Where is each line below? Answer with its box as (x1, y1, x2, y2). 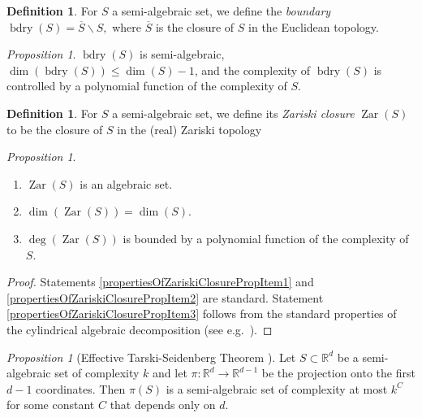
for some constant (6, 396, 95, 413)
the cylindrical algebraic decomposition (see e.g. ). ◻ (6, 320, 273, 337)
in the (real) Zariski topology (117, 120, 262, 137)
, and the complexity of (194, 61, 311, 78)
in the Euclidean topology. (248, 18, 379, 35)
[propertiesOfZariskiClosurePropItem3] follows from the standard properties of (6, 305, 397, 322)
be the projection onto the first (261, 364, 416, 381)
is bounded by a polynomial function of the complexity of (123, 229, 409, 246)
